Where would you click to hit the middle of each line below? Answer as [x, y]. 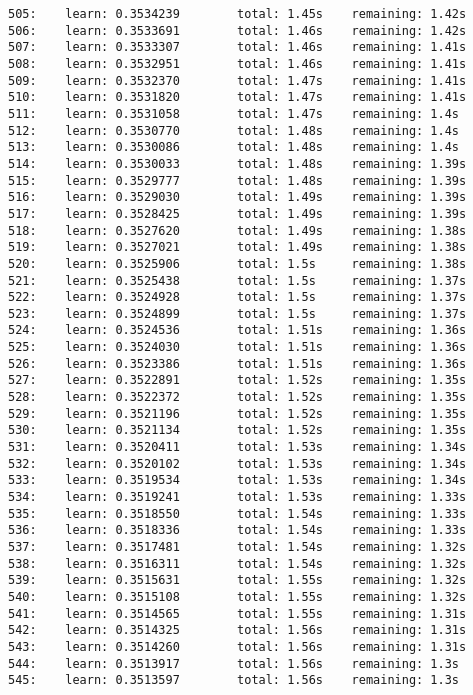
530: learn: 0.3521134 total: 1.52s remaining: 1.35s [237, 430]
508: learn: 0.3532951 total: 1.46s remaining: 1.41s [237, 63]
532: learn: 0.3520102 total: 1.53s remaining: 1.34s [237, 463]
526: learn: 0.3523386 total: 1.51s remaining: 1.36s [237, 363]
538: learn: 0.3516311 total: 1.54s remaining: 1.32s [237, 563]
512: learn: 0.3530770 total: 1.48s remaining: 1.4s [234, 130]
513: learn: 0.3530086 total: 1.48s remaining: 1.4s [234, 147]
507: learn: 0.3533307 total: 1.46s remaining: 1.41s [237, 47]
